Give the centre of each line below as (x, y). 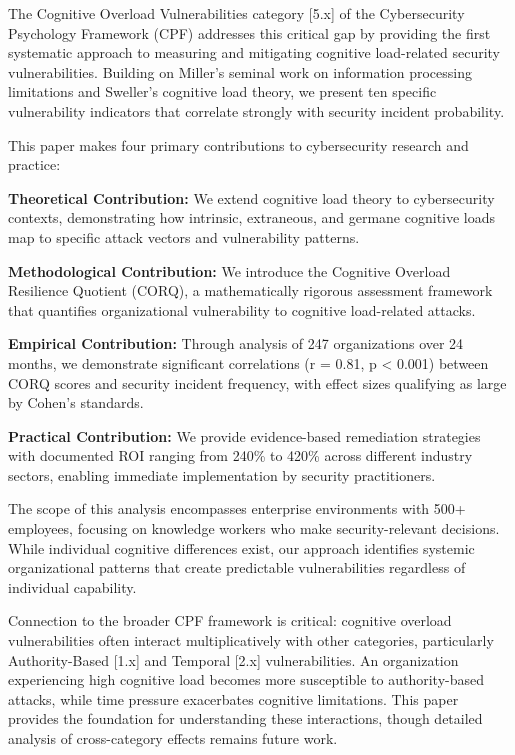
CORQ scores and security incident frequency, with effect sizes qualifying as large (257, 382)
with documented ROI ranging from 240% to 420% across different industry (240, 455)
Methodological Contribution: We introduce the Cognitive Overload (229, 270)
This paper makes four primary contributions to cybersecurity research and (238, 144)
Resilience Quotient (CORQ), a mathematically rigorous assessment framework (250, 290)
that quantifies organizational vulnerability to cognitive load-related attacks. (242, 309)
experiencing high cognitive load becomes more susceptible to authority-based (246, 679)
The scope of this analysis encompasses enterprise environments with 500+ (237, 508)
